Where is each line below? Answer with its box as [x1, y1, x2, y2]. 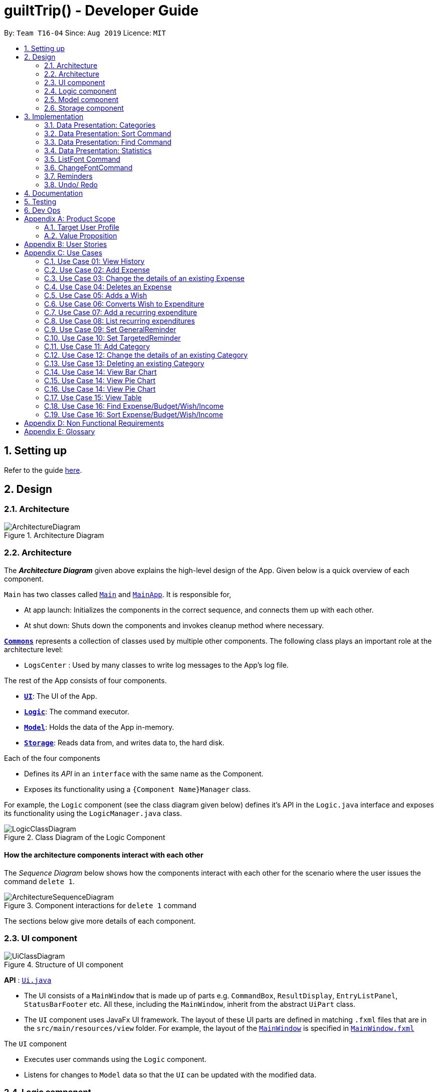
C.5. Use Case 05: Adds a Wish [44, 291, 147, 300]
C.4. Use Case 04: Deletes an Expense [44, 282, 172, 291]
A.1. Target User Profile [44, 222, 120, 231]
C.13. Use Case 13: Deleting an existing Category [44, 359, 204, 368]
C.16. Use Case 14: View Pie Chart [44, 384, 156, 393]
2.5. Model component [44, 95, 119, 104]
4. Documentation [24, 188, 83, 197]
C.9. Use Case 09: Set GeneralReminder [44, 325, 176, 334]
